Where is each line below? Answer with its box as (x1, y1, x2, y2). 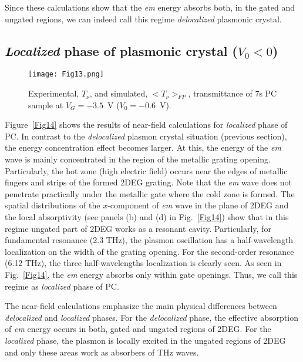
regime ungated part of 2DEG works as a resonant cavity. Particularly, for (5, 222, 271, 234)
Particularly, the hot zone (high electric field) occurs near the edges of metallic (5, 164, 288, 177)
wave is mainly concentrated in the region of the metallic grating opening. (5, 153, 271, 165)
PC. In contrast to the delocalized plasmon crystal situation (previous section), (5, 129, 287, 142)
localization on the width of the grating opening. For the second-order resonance (5, 245, 294, 257)
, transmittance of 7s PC (188, 87, 277, 99)
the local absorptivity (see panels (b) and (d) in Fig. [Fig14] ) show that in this (5, 210, 289, 222)
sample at (28, 98, 63, 111)
